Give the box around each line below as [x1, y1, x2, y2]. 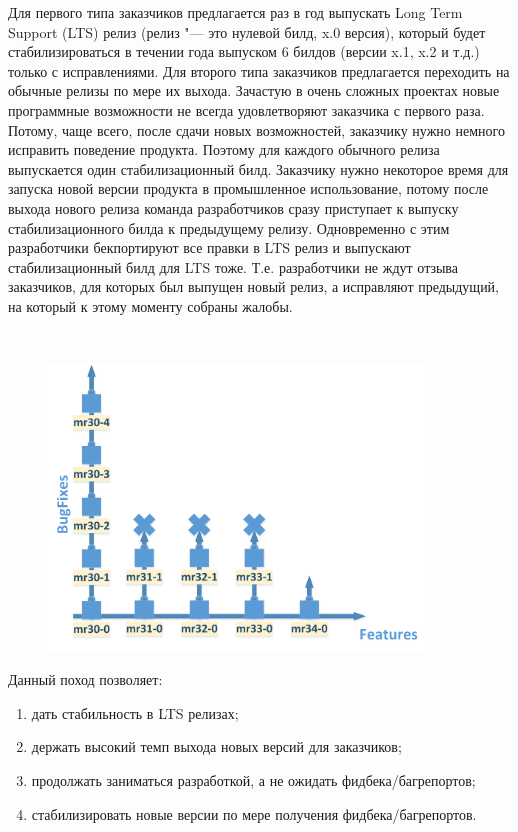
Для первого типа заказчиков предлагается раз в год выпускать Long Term [8, 2, 463, 22]
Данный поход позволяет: [8, 669, 163, 690]
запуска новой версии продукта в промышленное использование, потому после [8, 178, 489, 199]
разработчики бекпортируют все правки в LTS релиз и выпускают [8, 237, 411, 258]
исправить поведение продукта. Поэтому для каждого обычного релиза [8, 139, 440, 160]
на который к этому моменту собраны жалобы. [8, 295, 293, 316]
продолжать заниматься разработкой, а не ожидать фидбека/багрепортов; [31, 769, 476, 790]
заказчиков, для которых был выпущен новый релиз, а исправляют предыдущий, [8, 276, 500, 297]
